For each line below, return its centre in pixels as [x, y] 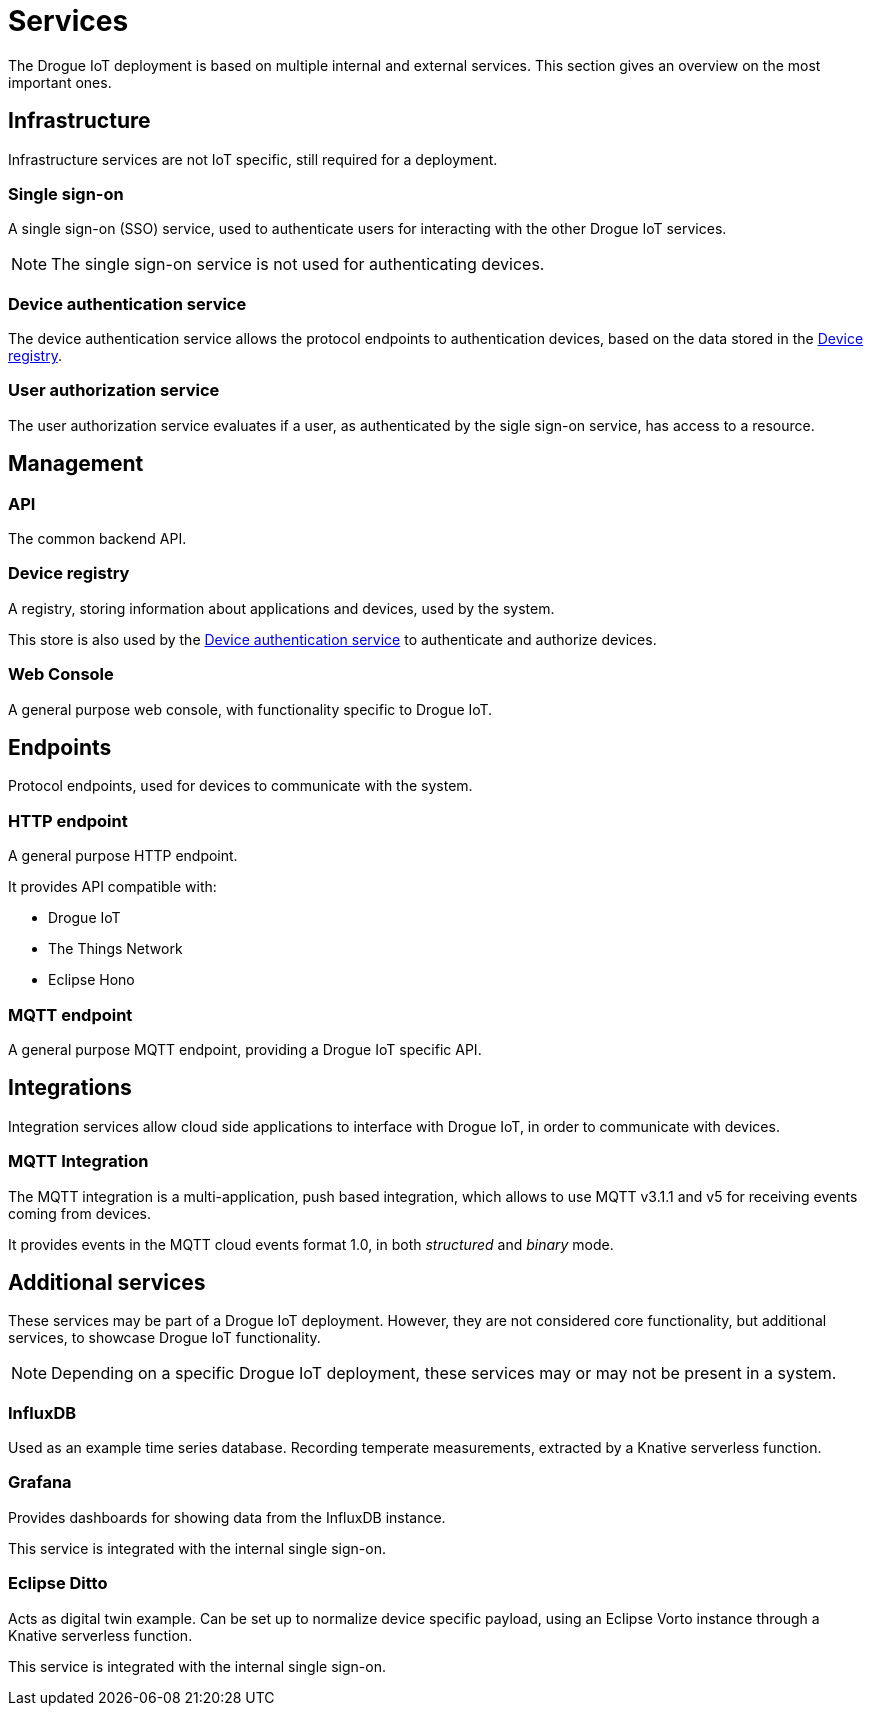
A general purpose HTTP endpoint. [123, 856]
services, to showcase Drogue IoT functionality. [164, 1338]
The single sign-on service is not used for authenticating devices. [298, 264]
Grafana [40, 1482]
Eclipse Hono [91, 980]
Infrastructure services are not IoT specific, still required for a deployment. [253, 159]
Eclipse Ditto [58, 1583]
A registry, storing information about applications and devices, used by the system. [281, 608]
